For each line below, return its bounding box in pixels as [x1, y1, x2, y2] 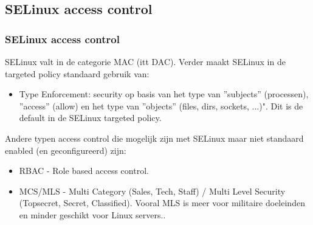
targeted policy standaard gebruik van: [5, 67, 150, 80]
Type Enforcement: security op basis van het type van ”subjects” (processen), [19, 88, 309, 100]
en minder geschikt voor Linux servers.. [19, 208, 166, 221]
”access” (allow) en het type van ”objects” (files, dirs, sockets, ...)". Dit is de [19, 99, 303, 112]
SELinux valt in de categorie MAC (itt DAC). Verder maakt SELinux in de [5, 55, 286, 67]
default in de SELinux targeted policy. [19, 111, 162, 124]
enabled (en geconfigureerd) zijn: [5, 144, 126, 156]
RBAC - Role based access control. [19, 164, 149, 177]
